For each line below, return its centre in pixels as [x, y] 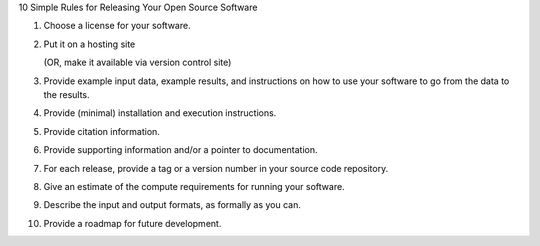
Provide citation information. [101, 131]
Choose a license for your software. [117, 26]
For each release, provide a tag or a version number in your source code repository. [216, 168]
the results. [66, 94]
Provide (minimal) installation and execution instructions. [160, 113]
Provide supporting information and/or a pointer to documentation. [180, 150]
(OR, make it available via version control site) [137, 62]
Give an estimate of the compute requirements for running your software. [194, 186]
